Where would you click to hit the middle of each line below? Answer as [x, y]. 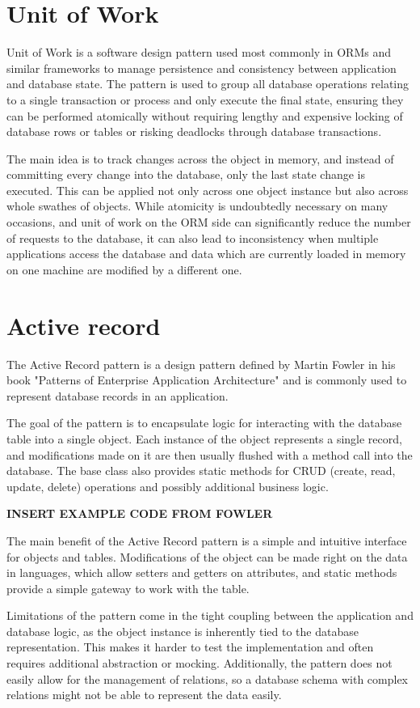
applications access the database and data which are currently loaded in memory [206, 254]
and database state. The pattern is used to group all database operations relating [208, 84]
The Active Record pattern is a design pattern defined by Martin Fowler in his [201, 364]
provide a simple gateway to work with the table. [128, 588]
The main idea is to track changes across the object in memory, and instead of [200, 158]
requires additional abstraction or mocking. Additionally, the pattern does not [199, 663]
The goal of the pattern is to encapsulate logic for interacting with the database [204, 423]
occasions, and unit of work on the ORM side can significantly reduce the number [209, 222]
